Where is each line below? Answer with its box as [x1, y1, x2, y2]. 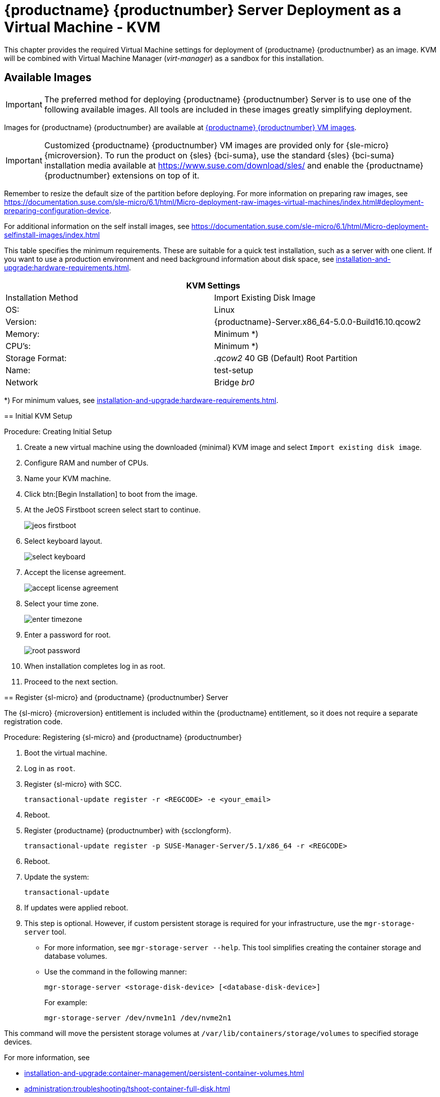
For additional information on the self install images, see [4, 221, 190, 230]
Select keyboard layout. [24, 536, 102, 545]
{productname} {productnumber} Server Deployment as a [4, 2, 402, 19]
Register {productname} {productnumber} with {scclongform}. [24, 826, 231, 835]
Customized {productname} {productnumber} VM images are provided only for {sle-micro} [44, 140, 389, 150]
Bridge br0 [214, 377, 255, 387]
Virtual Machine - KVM [4, 19, 161, 36]
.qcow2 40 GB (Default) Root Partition [214, 353, 358, 363]
